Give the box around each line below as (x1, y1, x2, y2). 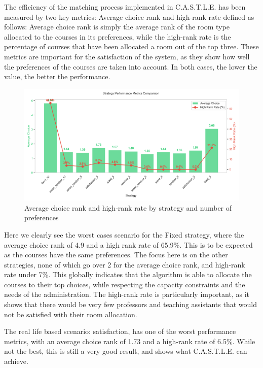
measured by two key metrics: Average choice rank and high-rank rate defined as (4, 11, 254, 22)
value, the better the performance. (4, 71, 110, 82)
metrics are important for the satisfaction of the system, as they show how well (4, 51, 250, 61)
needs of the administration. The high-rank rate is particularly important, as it (4, 289, 249, 299)
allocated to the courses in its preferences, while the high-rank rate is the (4, 31, 231, 42)
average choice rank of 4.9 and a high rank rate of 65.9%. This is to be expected (4, 239, 253, 250)
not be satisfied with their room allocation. (4, 309, 137, 319)
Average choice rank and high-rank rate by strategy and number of (24, 202, 232, 213)
